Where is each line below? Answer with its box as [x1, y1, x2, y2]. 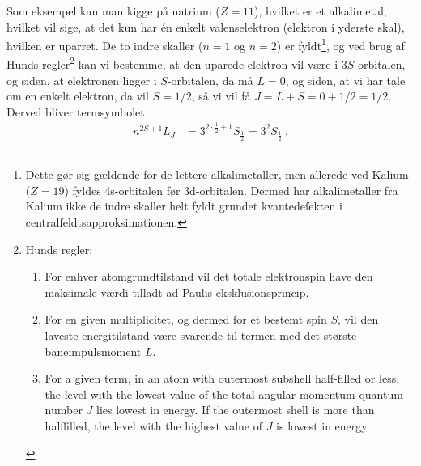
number [45, 401, 83, 418]
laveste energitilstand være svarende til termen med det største [45, 327, 357, 344]
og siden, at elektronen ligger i [6, 71, 157, 88]
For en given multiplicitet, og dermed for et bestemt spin [45, 311, 327, 328]
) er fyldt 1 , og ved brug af [276, 35, 405, 53]
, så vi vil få [191, 87, 251, 104]
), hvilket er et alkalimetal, [254, 2, 387, 19]
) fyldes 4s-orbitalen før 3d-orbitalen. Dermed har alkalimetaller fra [64, 181, 398, 198]
